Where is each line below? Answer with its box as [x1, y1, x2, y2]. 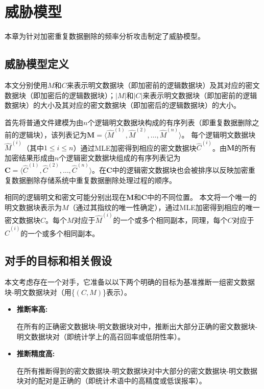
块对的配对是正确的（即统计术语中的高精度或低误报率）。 [16, 375, 206, 386]
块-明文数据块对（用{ [5, 286, 75, 297]
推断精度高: [16, 348, 55, 359]
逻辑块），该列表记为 [18, 129, 87, 140]
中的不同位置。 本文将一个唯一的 [147, 192, 257, 202]
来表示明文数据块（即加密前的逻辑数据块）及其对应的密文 [66, 79, 260, 90]
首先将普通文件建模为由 [5, 117, 83, 127]
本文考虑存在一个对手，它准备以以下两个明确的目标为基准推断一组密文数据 [5, 277, 255, 287]
